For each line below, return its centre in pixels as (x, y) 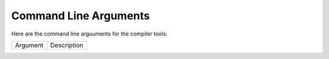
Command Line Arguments (81, 16)
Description (67, 45)
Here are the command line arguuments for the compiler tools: (89, 34)
